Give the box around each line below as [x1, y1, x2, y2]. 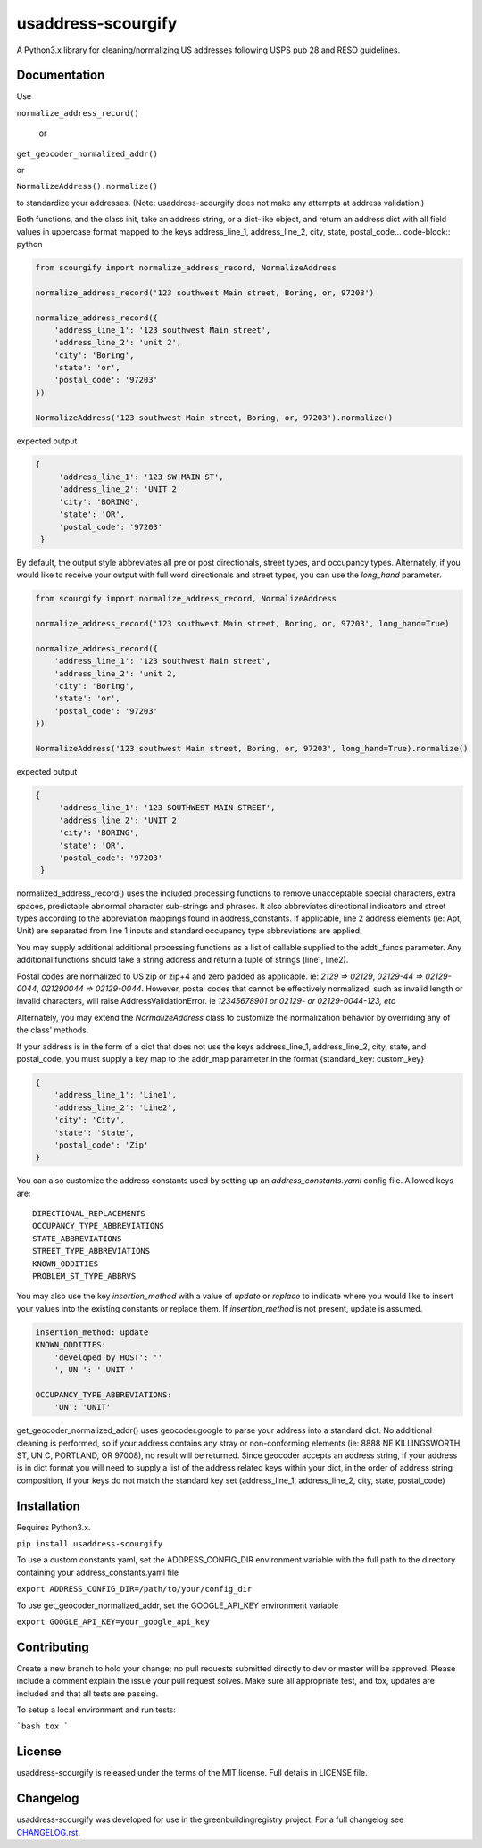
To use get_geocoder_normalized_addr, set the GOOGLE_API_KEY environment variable [16, 1600, 339, 1611]
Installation [16, 1498, 80, 1513]
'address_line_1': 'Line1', [54, 1090, 178, 1100]
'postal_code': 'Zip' [54, 1139, 149, 1150]
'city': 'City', [54, 1115, 125, 1125]
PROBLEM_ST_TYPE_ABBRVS [32, 1272, 137, 1281]
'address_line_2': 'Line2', [54, 1102, 178, 1113]
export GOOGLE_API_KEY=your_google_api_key [16, 1616, 210, 1627]
